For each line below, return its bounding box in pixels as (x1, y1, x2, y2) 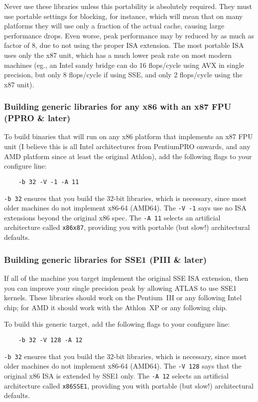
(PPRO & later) (4, 112, 71, 124)
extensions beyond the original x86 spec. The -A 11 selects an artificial (4, 212, 221, 222)
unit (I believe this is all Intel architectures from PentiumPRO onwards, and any (4, 141, 251, 152)
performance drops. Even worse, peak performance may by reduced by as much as (4, 30, 255, 40)
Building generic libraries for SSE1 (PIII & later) (4, 253, 207, 265)
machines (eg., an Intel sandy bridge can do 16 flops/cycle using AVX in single (4, 59, 244, 70)
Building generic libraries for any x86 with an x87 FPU (4, 100, 232, 113)
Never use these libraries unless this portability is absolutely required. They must (4, 1, 252, 11)
